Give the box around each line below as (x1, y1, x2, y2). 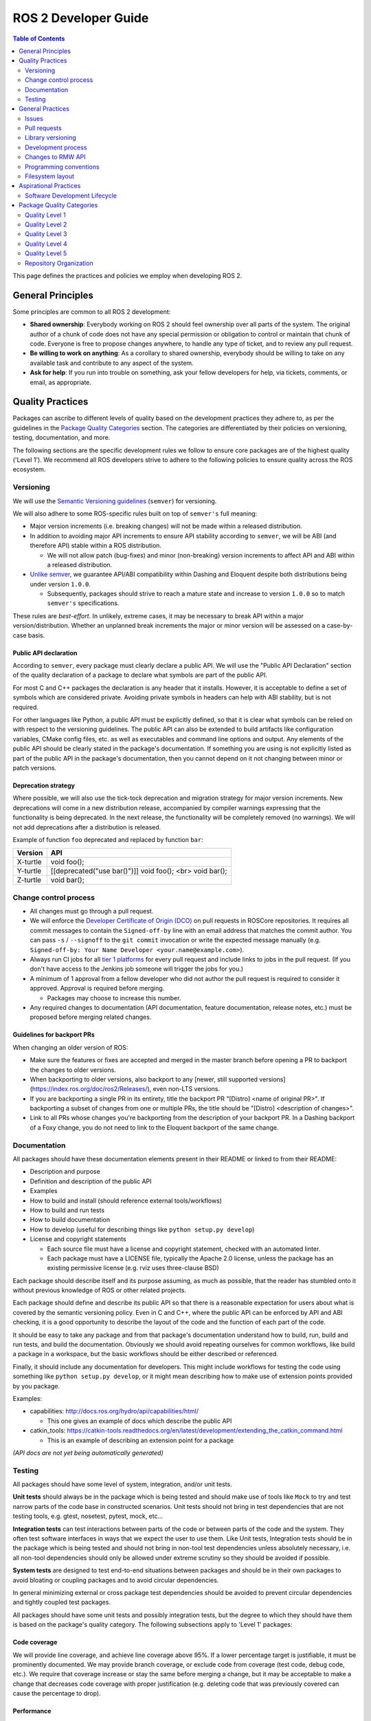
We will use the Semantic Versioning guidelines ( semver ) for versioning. (12, 496, 217, 505)
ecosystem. (12, 465, 46, 474)
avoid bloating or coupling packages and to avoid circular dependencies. (12, 1576, 219, 1584)
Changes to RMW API (25, 153, 86, 161)
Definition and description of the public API (30, 1177, 152, 1185)
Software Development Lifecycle (25, 191, 117, 200)
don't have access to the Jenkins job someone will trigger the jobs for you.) (30, 964, 244, 973)
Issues (25, 114, 44, 123)
